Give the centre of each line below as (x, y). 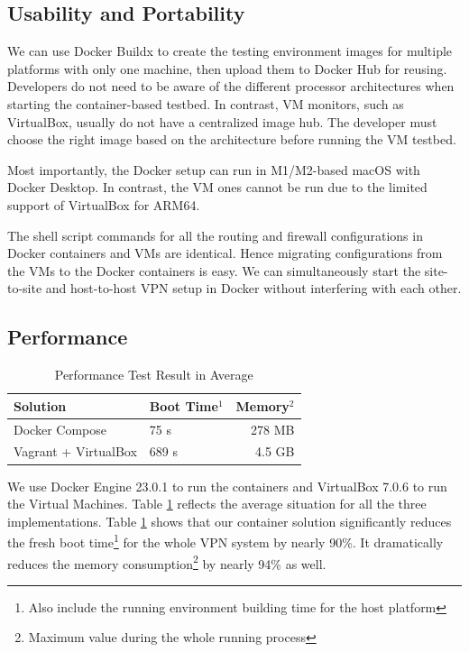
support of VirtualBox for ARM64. (104, 204)
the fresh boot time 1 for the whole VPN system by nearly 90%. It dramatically (225, 541)
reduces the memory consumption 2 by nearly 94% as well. (167, 562)
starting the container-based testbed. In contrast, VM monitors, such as (206, 103)
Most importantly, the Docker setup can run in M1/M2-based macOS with (214, 169)
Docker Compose (60, 429)
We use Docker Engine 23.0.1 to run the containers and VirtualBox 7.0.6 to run (227, 486)
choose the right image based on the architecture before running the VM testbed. (232, 139)
